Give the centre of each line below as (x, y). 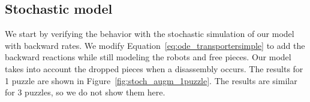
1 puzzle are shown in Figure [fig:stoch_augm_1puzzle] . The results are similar (151, 80)
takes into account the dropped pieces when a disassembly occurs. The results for (154, 68)
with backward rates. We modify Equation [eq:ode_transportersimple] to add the (155, 45)
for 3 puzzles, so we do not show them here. (85, 92)
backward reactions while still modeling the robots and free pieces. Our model (148, 57)
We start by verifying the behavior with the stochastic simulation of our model (150, 34)
